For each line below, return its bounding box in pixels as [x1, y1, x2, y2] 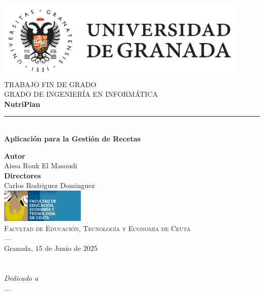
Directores [4, 170, 41, 180]
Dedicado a [4, 272, 39, 283]
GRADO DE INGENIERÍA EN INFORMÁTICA [4, 89, 158, 99]
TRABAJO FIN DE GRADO [4, 79, 96, 89]
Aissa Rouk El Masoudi [4, 160, 78, 171]
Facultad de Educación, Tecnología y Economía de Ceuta [4, 223, 190, 233]
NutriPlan [4, 98, 41, 109]
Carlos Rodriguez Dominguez [4, 180, 95, 191]
